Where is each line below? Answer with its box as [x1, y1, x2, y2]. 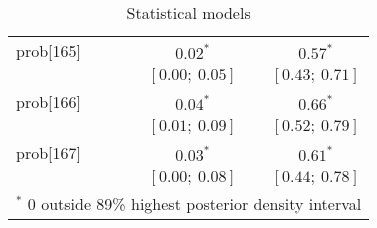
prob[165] [16, 39, 81, 62]
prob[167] [16, 141, 81, 164]
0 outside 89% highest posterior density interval [27, 192, 362, 215]
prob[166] [16, 90, 81, 113]
